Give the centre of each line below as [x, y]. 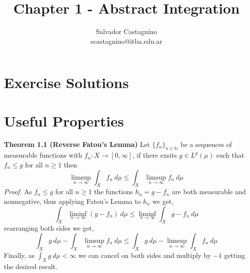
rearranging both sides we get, [49, 228]
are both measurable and [209, 191]
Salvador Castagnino [126, 31]
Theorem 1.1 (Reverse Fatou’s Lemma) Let [77, 144]
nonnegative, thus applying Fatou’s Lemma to [72, 201]
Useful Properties [64, 120]
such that [230, 155]
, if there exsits [155, 155]
